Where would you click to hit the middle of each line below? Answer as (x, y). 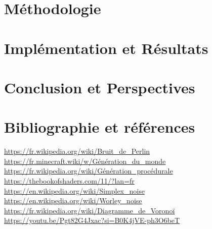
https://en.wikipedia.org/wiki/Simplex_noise (74, 190)
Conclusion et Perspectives (100, 87)
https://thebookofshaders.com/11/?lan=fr (69, 181)
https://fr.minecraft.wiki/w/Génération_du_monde (85, 161)
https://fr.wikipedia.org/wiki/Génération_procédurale (89, 171)
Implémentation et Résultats (106, 48)
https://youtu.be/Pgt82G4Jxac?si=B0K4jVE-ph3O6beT (92, 220)
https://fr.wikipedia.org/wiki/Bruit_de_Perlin (77, 151)
